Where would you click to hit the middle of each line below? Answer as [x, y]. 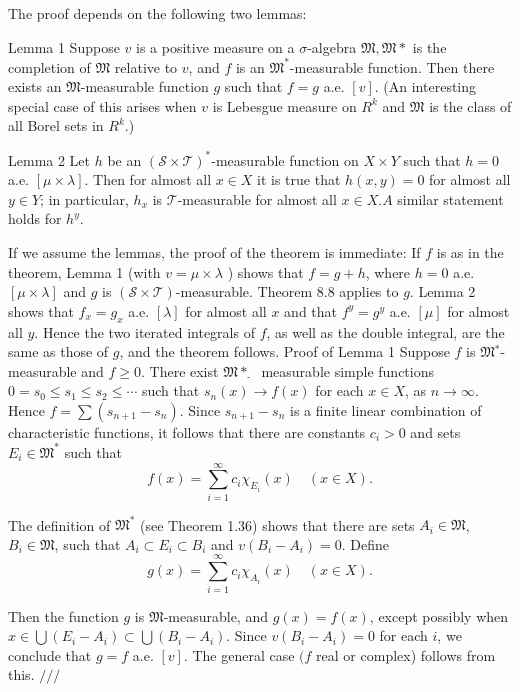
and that [311, 310]
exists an [35, 86]
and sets [435, 431]
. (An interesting [425, 86]
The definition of [59, 524]
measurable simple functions [347, 370]
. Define [365, 543]
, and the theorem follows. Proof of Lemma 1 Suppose [284, 351]
